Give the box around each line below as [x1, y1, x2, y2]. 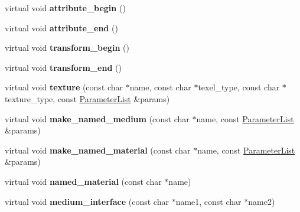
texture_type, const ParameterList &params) [5, 92, 170, 105]
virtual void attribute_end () [5, 21, 118, 34]
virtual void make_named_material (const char [5, 143, 191, 156]
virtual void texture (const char [5, 81, 123, 93]
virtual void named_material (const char [5, 175, 162, 187]
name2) [248, 195, 275, 207]
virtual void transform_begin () [5, 41, 129, 54]
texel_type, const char [198, 81, 280, 93]
